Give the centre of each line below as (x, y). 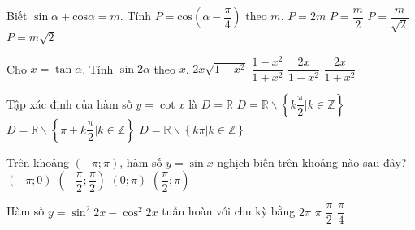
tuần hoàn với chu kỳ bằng (229, 211)
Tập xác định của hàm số (69, 103)
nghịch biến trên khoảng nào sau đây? (312, 162)
